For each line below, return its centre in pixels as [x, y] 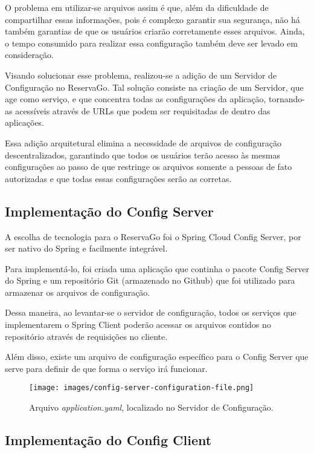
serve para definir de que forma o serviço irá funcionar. [106, 368]
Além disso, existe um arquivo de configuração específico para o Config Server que [157, 357]
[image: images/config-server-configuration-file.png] [142, 388]
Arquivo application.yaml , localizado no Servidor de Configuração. [151, 407]
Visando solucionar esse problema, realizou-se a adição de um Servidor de [141, 75]
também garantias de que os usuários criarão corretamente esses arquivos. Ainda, [155, 31]
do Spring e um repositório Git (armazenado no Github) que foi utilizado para [150, 280]
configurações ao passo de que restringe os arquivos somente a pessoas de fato [149, 167]
